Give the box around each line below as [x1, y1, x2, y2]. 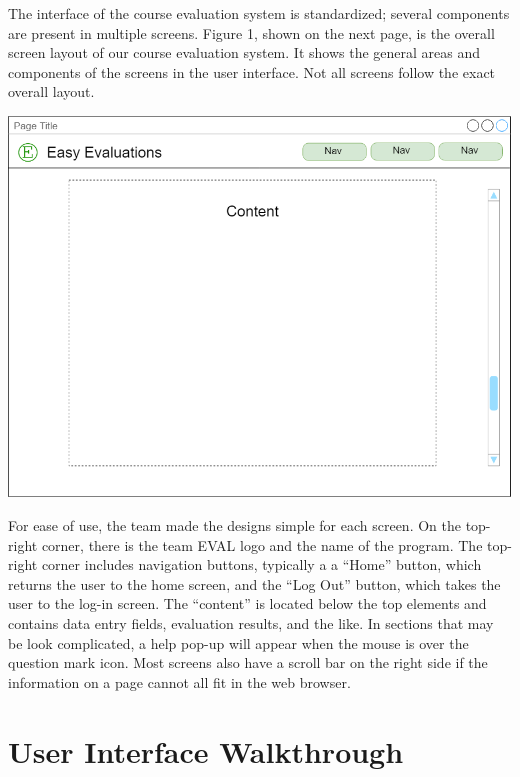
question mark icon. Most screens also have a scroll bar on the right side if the [8, 652, 488, 673]
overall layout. [8, 81, 95, 102]
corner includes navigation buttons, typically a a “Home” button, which [41, 554, 482, 575]
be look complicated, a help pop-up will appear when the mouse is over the [8, 632, 469, 653]
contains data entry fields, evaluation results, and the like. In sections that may [8, 612, 494, 633]
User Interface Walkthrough [8, 730, 404, 771]
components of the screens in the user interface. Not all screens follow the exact [8, 61, 496, 82]
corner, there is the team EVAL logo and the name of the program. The [41, 534, 483, 555]
